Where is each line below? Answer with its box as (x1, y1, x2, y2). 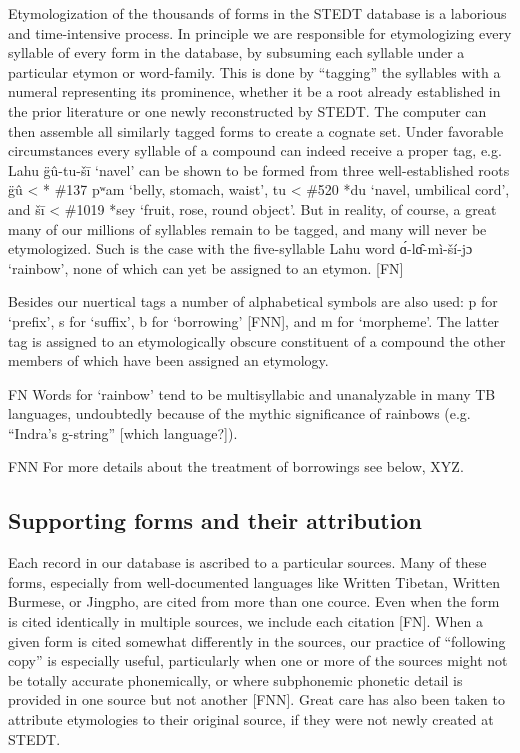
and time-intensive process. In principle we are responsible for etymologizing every (8, 22, 512, 43)
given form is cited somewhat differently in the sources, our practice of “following (8, 630, 506, 651)
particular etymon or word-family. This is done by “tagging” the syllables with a (8, 61, 501, 82)
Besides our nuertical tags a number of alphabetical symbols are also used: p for (8, 291, 498, 312)
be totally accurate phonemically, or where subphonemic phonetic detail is (8, 669, 463, 690)
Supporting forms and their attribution (8, 505, 422, 536)
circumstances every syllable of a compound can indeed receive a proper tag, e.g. (8, 140, 502, 161)
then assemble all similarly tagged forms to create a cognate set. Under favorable (8, 120, 504, 141)
